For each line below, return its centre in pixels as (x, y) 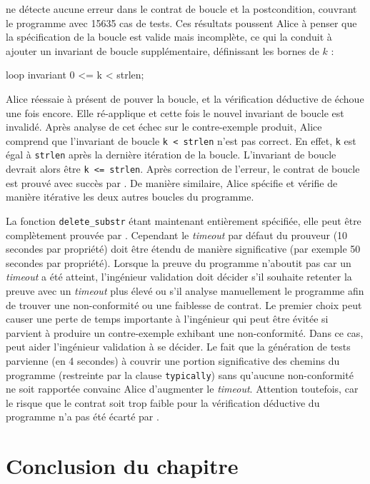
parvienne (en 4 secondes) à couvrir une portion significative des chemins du (173, 360)
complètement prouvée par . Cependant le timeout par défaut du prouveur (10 (177, 235)
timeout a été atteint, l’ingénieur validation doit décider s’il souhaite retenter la (179, 277)
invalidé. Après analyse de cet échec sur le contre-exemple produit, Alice (164, 127)
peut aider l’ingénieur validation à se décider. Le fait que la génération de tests (178, 347)
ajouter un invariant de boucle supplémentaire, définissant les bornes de (162, 50)
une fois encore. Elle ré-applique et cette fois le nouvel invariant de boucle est (175, 112)
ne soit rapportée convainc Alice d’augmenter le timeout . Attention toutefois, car (182, 389)
